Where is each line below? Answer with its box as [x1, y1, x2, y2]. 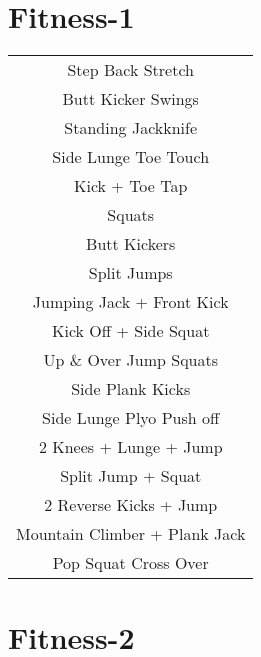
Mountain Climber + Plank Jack [16, 522, 246, 546]
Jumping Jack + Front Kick [32, 290, 229, 314]
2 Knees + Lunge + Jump [38, 435, 223, 459]
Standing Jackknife [64, 116, 198, 140]
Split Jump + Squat [60, 464, 202, 488]
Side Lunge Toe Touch [52, 145, 210, 169]
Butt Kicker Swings [62, 87, 199, 111]
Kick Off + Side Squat [52, 319, 210, 343]
